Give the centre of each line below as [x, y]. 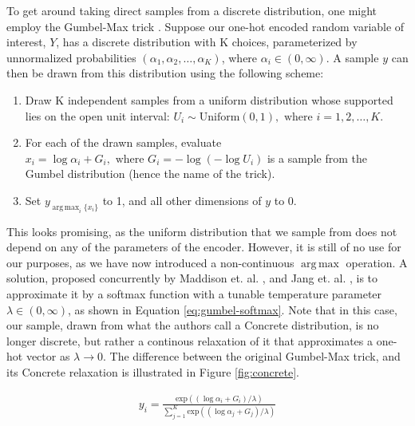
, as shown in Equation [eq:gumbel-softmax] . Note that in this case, [232, 309]
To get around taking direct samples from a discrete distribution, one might [192, 10]
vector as [48, 356]
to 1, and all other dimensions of [182, 200]
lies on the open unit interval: [97, 115]
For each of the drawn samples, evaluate [123, 142]
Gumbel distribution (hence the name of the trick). [150, 174]
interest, [26, 42]
